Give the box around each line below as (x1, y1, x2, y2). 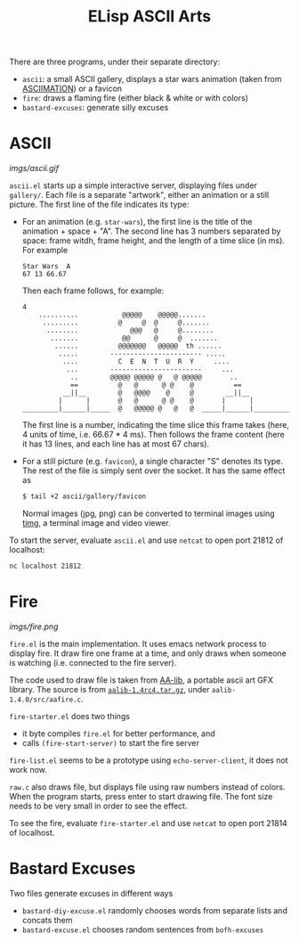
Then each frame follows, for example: (21, 285, 165, 296)
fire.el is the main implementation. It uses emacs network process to (9, 638, 267, 649)
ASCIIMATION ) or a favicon (21, 83, 123, 94)
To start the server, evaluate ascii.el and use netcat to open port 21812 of (9, 535, 284, 545)
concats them (21, 914, 73, 925)
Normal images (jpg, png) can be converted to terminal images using (21, 508, 275, 519)
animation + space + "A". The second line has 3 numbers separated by (21, 225, 281, 237)
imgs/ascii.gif (9, 163, 60, 174)
